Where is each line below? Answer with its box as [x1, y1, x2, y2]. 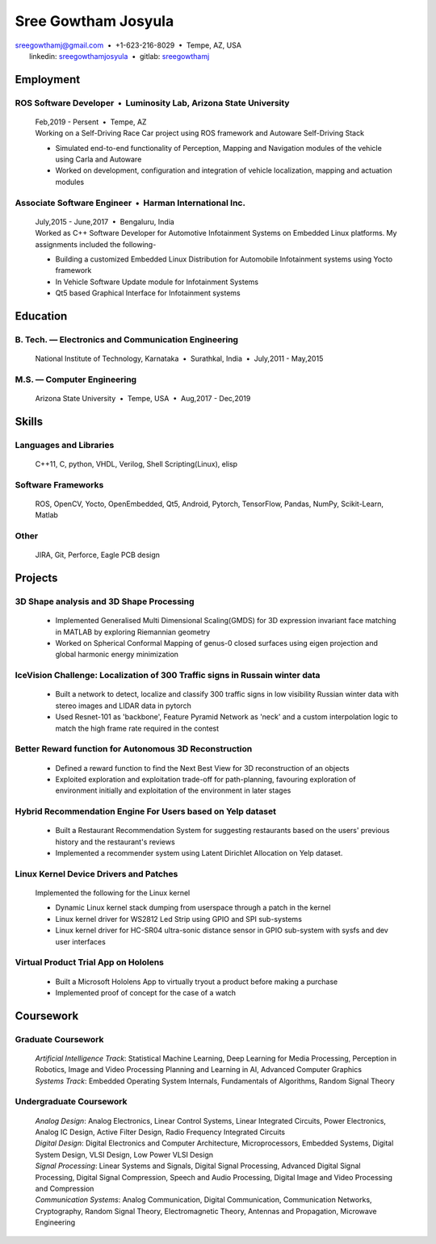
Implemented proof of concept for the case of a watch [55, 987, 237, 997]
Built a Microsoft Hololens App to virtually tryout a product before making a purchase [55, 977, 338, 986]
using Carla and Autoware [55, 154, 142, 165]
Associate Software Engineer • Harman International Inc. [15, 197, 246, 208]
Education [15, 309, 68, 323]
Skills [15, 414, 44, 428]
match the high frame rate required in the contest [55, 723, 220, 733]
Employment [15, 73, 81, 86]
